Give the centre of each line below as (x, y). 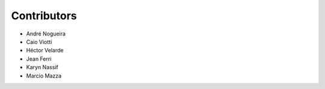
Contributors (44, 16)
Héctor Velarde (45, 51)
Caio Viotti (39, 41)
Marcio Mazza (44, 76)
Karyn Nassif (42, 67)
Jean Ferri (39, 59)
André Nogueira (46, 34)
